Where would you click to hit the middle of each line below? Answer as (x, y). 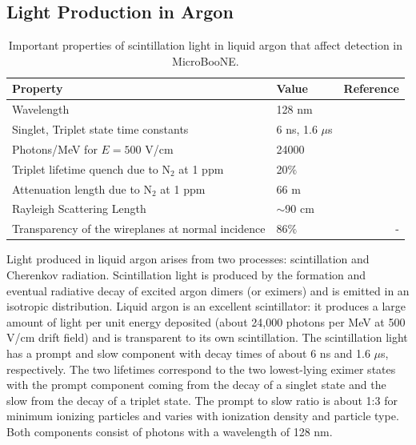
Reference (371, 88)
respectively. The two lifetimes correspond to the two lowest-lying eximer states (201, 369)
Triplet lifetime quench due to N (91, 168)
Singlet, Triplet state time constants (100, 129)
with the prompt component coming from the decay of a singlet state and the (196, 385)
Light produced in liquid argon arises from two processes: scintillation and (188, 259)
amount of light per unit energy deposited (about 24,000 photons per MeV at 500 (206, 321)
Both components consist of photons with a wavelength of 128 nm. (170, 431)
